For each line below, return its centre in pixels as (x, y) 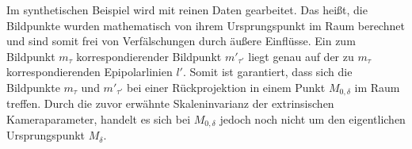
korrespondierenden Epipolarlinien (90, 72)
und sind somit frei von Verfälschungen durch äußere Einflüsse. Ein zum (181, 41)
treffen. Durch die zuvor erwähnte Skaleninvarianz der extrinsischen (170, 103)
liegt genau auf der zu (301, 56)
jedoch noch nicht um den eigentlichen (313, 119)
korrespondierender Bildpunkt (149, 56)
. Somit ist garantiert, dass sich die (267, 72)
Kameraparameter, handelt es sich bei (99, 119)
